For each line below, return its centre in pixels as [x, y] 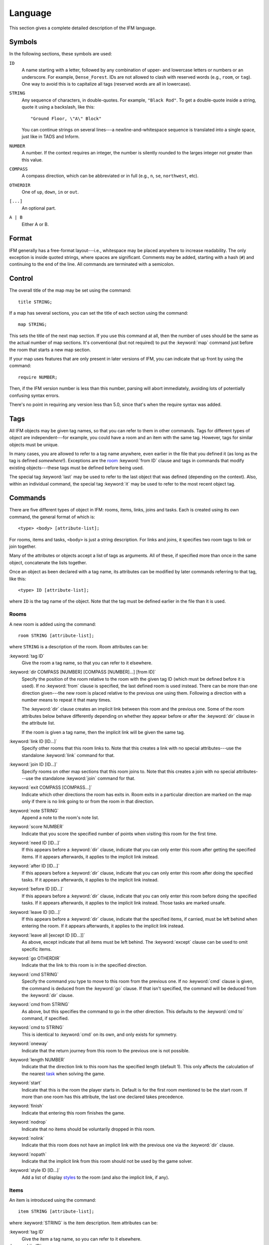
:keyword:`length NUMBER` [37, 1060]
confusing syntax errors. [34, 395]
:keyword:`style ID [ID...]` [35, 1170]
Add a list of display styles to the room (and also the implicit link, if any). [95, 1177]
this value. [32, 160]
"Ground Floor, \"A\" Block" [66, 119]
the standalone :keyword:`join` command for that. [85, 778]
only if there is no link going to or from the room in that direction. [88, 801]
